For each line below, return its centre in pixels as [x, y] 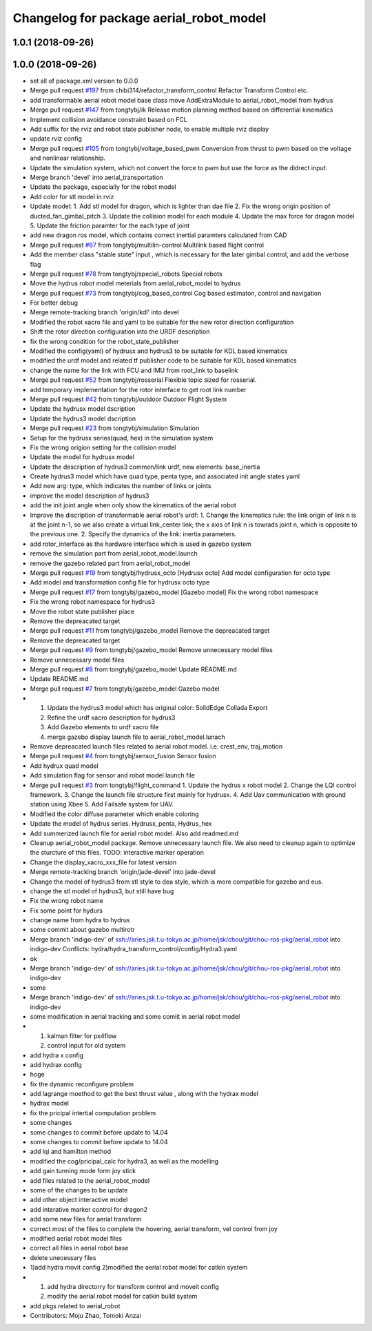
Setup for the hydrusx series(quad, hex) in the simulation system [122, 438]
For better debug [54, 303]
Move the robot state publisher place [82, 611]
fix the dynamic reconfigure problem [82, 1084]
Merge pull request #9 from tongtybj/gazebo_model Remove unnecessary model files [152, 650]
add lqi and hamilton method [71, 1152]
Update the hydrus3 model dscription [83, 418]
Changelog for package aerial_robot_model [139, 18]
